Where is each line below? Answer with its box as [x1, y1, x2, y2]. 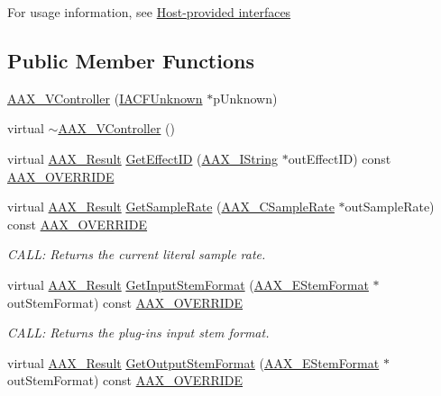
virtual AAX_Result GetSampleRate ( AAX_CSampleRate [7, 197, 335, 216]
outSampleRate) [345, 197, 435, 216]
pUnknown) [213, 88, 278, 107]
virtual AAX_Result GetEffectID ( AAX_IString [7, 148, 278, 167]
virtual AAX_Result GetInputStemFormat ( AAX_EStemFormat [7, 274, 369, 293]
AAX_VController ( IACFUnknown [7, 88, 203, 107]
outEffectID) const [288, 148, 391, 167]
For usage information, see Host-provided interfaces [7, 3, 291, 21]
